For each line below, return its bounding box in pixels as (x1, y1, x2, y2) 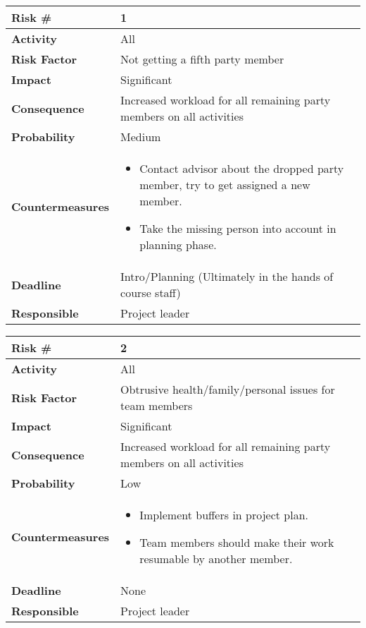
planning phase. (139, 236, 217, 253)
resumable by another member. (139, 550, 293, 567)
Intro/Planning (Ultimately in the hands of (120, 268, 334, 284)
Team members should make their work (139, 534, 334, 550)
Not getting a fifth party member (120, 51, 284, 67)
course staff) (120, 284, 181, 301)
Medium (120, 128, 161, 145)
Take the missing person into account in (139, 220, 336, 236)
